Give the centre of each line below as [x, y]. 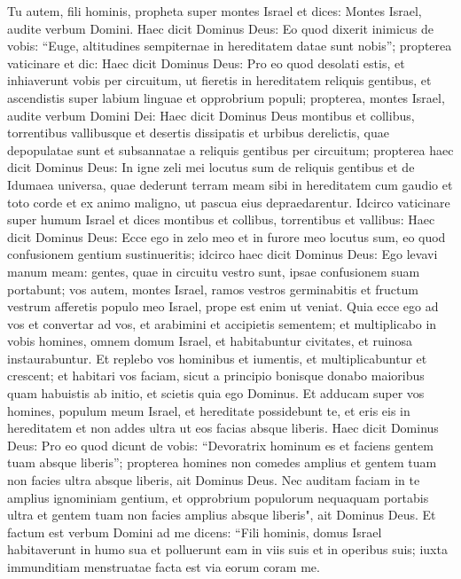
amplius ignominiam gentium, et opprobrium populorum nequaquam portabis [218, 497]
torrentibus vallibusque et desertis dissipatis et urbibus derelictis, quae [199, 133]
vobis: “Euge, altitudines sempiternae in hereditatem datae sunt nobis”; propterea [230, 46]
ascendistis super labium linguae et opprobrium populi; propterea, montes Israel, [226, 97]
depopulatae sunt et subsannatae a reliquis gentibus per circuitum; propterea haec [230, 149]
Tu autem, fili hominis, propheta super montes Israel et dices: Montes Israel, [215, 11]
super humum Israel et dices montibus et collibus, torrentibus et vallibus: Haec [221, 219]
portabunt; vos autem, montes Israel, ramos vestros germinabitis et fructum [213, 289]
